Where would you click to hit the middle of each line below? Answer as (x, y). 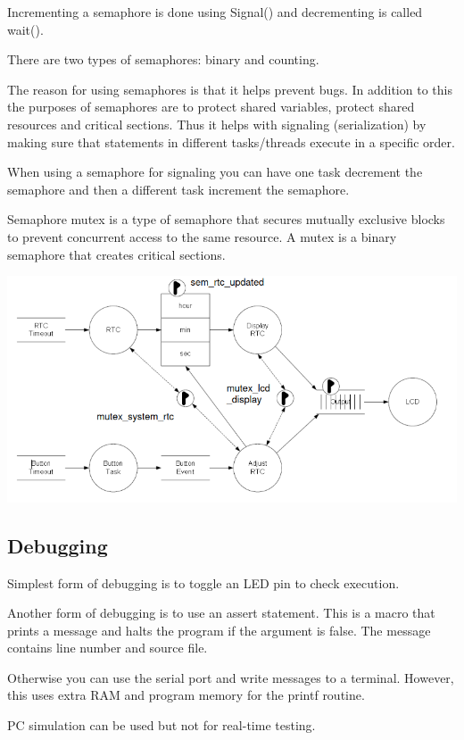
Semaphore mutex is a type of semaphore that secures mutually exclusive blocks (226, 219)
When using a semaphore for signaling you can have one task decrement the (215, 172)
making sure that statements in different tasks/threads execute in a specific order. (231, 141)
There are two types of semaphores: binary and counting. (163, 59)
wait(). (25, 29)
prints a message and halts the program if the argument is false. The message (219, 630)
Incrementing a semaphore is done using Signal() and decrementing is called (215, 12)
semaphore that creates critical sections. (116, 254)
